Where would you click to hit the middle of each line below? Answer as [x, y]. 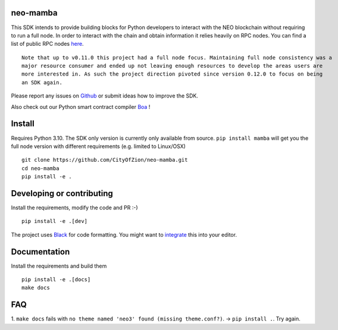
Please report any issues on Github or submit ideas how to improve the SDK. [105, 96]
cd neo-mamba [40, 168]
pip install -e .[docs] [56, 280]
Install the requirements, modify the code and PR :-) [74, 208]
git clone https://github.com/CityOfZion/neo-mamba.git [105, 160]
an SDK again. [42, 82]
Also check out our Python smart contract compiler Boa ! [81, 106]
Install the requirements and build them [59, 266]
